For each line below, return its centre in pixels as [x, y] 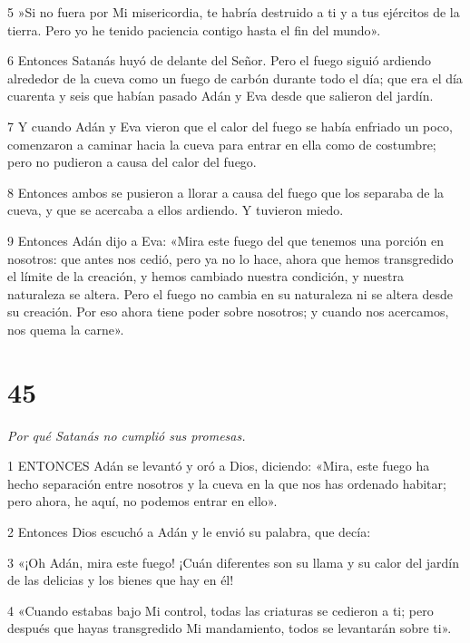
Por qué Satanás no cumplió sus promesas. [127, 435]
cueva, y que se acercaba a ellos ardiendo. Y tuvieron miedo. [176, 210]
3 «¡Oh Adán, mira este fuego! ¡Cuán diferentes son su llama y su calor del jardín [233, 562]
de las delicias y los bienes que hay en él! [121, 580]
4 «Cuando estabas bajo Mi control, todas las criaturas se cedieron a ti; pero [220, 610]
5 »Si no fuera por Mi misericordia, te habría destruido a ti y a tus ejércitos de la [234, 12]
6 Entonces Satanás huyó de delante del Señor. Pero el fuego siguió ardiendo [220, 60]
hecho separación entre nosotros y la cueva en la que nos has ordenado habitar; [227, 483]
